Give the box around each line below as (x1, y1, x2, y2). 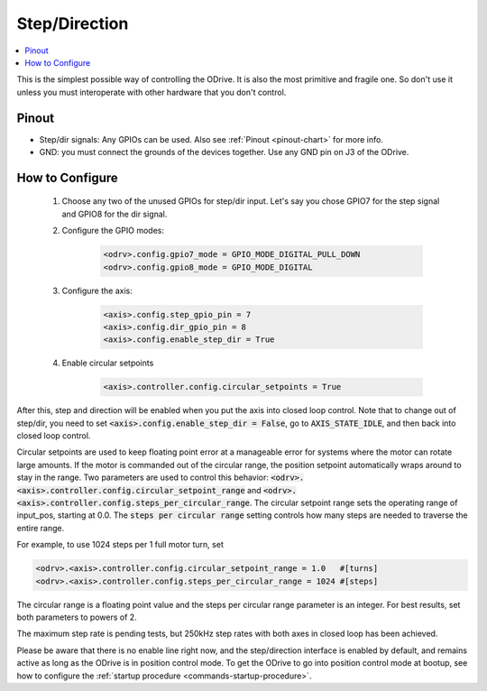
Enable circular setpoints (61, 357, 154, 369)
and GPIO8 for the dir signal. (61, 208, 168, 219)
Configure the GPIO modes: (61, 226, 165, 236)
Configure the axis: (61, 285, 133, 296)
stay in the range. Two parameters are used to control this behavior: (16, 472, 270, 483)
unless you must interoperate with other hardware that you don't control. (16, 87, 287, 97)
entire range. (16, 522, 65, 533)
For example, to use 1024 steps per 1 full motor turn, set (16, 539, 225, 550)
